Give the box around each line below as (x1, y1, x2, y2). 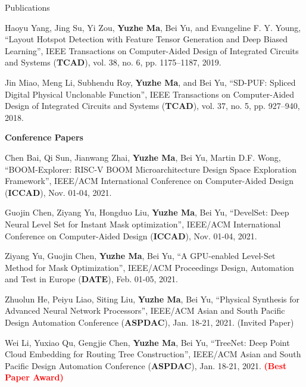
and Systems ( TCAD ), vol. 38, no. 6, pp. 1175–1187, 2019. (5, 56, 221, 68)
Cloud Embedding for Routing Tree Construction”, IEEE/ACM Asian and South (5, 348, 301, 360)
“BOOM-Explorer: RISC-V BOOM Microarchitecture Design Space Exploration (5, 163, 296, 175)
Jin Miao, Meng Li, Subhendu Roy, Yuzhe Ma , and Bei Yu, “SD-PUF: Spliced (5, 76, 296, 88)
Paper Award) (5, 371, 64, 383)
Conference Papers (5, 131, 83, 143)
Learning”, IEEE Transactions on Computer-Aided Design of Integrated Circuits (5, 44, 299, 57)
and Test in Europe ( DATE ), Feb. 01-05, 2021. (5, 273, 178, 285)
